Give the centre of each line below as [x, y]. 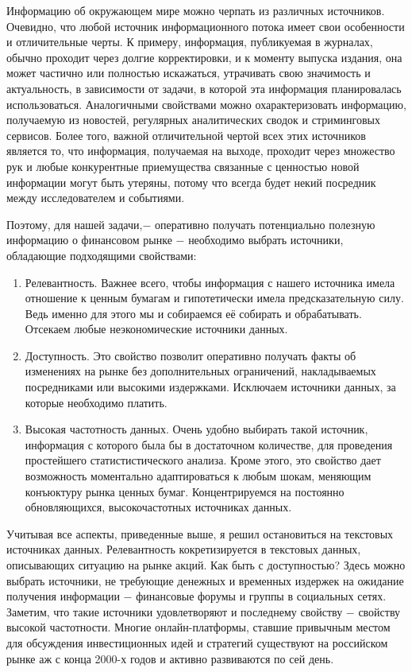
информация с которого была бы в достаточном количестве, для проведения [209, 444]
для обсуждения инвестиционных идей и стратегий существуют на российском [197, 642]
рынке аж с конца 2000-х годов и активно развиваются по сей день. [170, 658]
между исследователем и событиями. [96, 198]
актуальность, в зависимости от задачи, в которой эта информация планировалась [204, 88]
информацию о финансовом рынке [89, 240]
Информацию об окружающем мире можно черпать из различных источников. [196, 10]
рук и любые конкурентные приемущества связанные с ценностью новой [183, 166]
